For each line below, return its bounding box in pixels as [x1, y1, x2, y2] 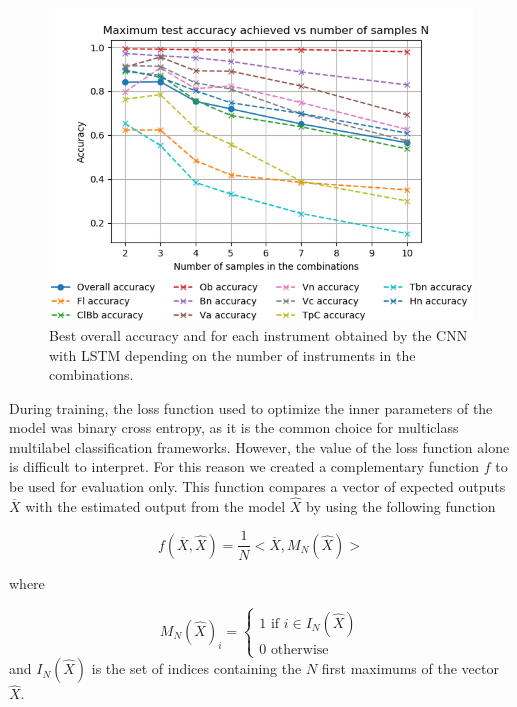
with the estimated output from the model [25, 495, 286, 516]
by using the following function [306, 495, 496, 516]
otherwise [270, 642, 329, 657]
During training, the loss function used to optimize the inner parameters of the [9, 397, 493, 418]
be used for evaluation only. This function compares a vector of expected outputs [9, 476, 506, 497]
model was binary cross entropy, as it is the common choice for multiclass [9, 417, 459, 438]
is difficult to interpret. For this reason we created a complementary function [9, 456, 480, 477]
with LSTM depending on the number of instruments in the [49, 344, 416, 365]
